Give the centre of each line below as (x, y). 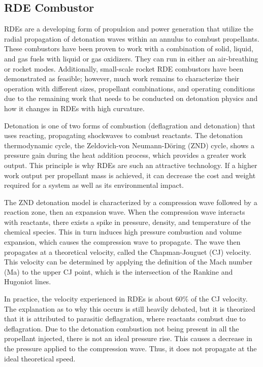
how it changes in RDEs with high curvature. (74, 108)
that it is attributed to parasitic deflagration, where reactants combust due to (125, 319)
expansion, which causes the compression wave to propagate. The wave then (122, 242)
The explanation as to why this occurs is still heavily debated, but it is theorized (130, 308)
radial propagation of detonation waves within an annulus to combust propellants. (132, 38)
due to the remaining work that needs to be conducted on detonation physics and (131, 98)
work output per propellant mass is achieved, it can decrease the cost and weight (130, 175)
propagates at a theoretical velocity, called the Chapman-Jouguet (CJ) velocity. (128, 252)
